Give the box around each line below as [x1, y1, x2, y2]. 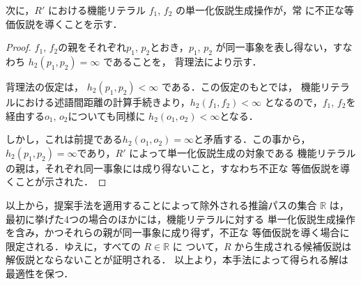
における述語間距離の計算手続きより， [15, 94, 190, 109]
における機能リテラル [47, 3, 146, 17]
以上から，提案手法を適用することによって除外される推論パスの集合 [6, 197, 317, 212]
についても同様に [68, 108, 146, 123]
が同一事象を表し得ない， [215, 40, 333, 54]
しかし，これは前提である [6, 132, 123, 146]
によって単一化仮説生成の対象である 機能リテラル [129, 145, 356, 160]
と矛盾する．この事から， [193, 132, 311, 146]
